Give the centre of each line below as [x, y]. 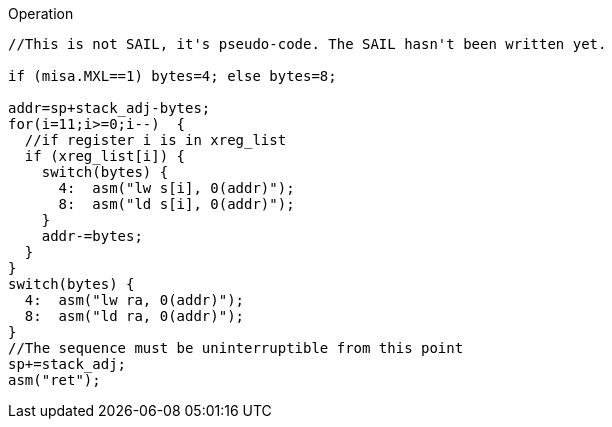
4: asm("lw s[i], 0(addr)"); [176, 188]
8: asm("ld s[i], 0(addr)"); [176, 204]
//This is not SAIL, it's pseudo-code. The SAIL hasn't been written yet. [307, 44]
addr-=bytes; [92, 236]
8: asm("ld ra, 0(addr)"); [134, 316]
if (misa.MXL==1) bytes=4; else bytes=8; [172, 76]
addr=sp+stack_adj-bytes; [109, 108]
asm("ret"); [54, 380]
